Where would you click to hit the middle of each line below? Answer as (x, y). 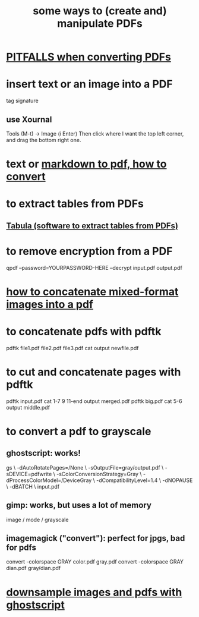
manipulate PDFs (100, 23)
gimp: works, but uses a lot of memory (79, 506)
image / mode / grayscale (37, 520)
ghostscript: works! (44, 453)
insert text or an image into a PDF (90, 84)
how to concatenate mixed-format (92, 292)
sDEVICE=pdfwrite (29, 474)
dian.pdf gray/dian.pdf (34, 568)
